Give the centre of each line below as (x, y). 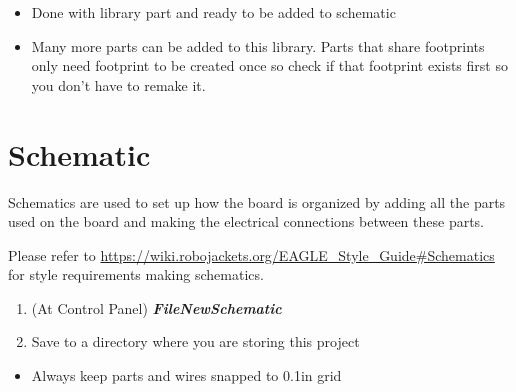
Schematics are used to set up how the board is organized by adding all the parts (257, 201)
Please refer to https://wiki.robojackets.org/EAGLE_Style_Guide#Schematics (251, 254)
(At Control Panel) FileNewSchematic (156, 307)
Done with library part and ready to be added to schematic (213, 12)
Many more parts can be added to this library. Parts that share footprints (258, 45)
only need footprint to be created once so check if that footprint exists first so (269, 65)
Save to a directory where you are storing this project (195, 341)
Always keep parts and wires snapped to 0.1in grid (186, 375)
